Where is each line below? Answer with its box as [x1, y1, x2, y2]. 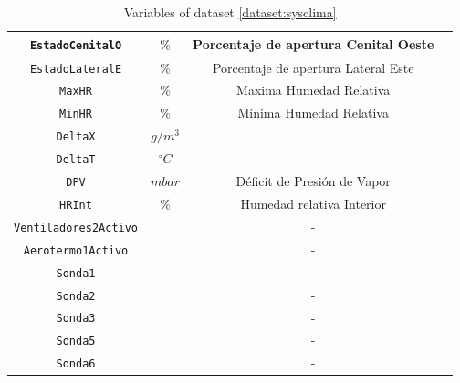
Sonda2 [56, 289, 96, 303]
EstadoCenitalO [29, 38, 122, 52]
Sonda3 [56, 312, 96, 326]
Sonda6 [56, 357, 96, 371]
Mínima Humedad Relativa [237, 103, 389, 122]
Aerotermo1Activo [23, 243, 129, 257]
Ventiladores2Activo [14, 221, 139, 234]
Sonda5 [56, 335, 96, 348]
